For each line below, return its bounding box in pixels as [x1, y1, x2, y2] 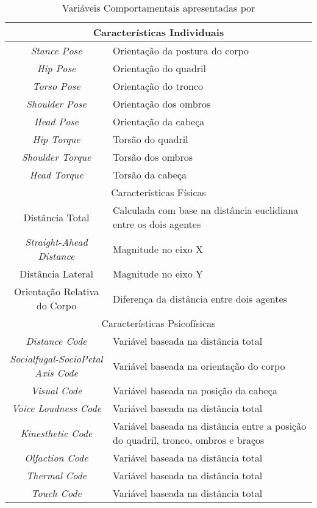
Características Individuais [93, 25, 224, 39]
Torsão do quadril [112, 132, 188, 146]
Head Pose [34, 114, 79, 128]
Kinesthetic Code [20, 425, 93, 440]
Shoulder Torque [21, 150, 91, 164]
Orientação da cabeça [112, 114, 205, 128]
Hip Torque [32, 132, 80, 146]
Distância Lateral [19, 267, 93, 281]
